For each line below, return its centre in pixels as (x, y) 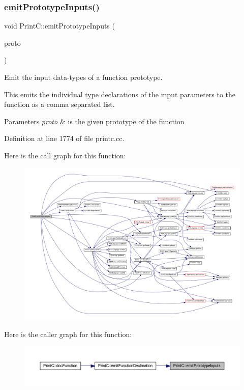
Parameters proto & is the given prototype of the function (94, 121)
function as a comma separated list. (59, 104)
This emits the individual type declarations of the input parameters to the (120, 94)
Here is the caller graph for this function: (68, 334)
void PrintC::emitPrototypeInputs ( (59, 26)
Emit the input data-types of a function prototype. (83, 77)
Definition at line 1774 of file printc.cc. (64, 138)
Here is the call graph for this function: (65, 155)
